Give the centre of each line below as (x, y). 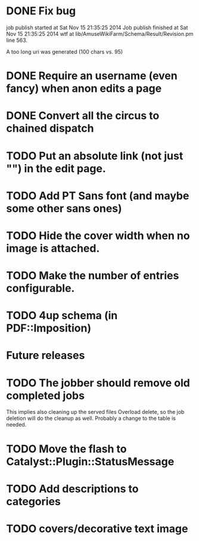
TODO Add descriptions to (72, 489)
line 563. (17, 40)
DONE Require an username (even (92, 76)
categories (34, 501)
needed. (16, 425)
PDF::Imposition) (49, 328)
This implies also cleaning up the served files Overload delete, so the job (95, 412)
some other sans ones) (64, 208)
